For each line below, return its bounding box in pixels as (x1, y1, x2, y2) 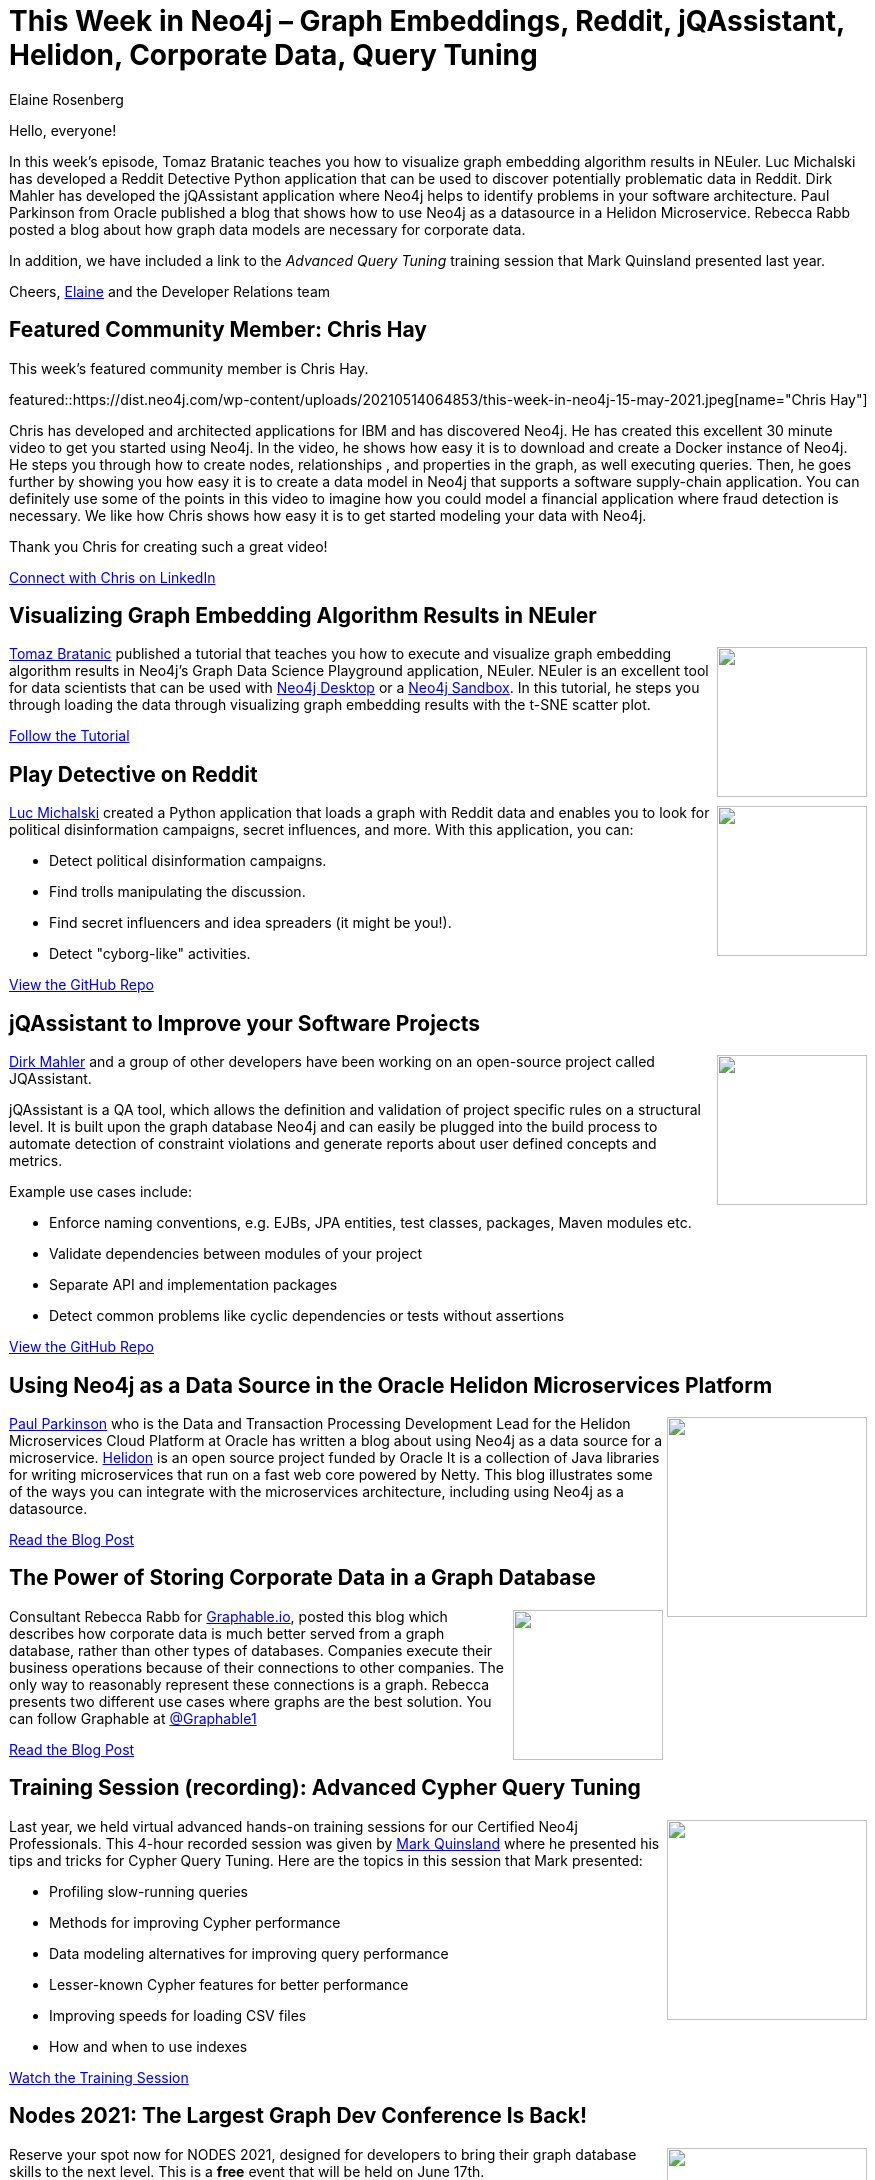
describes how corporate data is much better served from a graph (9, 1624, 445, 1642)
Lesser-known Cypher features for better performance (49, 1975, 409, 1993)
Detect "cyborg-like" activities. (49, 945, 251, 963)
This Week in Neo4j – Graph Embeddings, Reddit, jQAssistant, (9, 4, 845, 38)
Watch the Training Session (9, 2068, 189, 2086)
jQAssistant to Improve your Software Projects (9, 1010, 481, 1036)
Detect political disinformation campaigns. (49, 852, 327, 870)
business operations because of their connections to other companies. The (9, 1658, 504, 1676)
